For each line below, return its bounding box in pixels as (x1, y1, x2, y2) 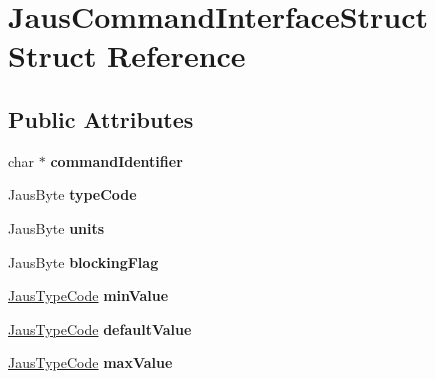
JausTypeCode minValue (8, 285, 169, 306)
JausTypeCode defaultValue (8, 318, 192, 339)
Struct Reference (8, 35, 246, 76)
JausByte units (8, 217, 105, 238)
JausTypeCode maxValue (8, 352, 173, 373)
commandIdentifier (50, 150, 183, 171)
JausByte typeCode (8, 184, 137, 205)
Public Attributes (8, 103, 194, 134)
